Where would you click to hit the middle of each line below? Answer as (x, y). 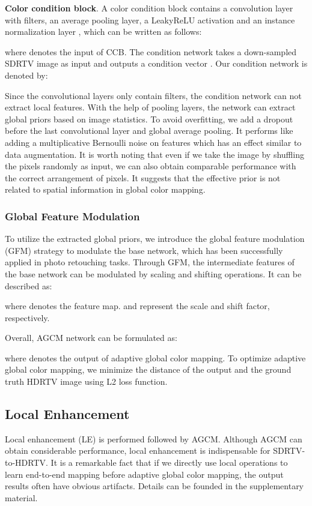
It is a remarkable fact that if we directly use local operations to (169, 462)
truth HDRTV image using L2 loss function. (86, 381)
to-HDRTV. (26, 462)
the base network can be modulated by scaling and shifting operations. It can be (153, 273)
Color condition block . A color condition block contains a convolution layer (149, 8)
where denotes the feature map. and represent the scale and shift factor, (137, 306)
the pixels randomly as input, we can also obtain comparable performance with (151, 166)
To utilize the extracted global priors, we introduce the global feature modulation (155, 239)
